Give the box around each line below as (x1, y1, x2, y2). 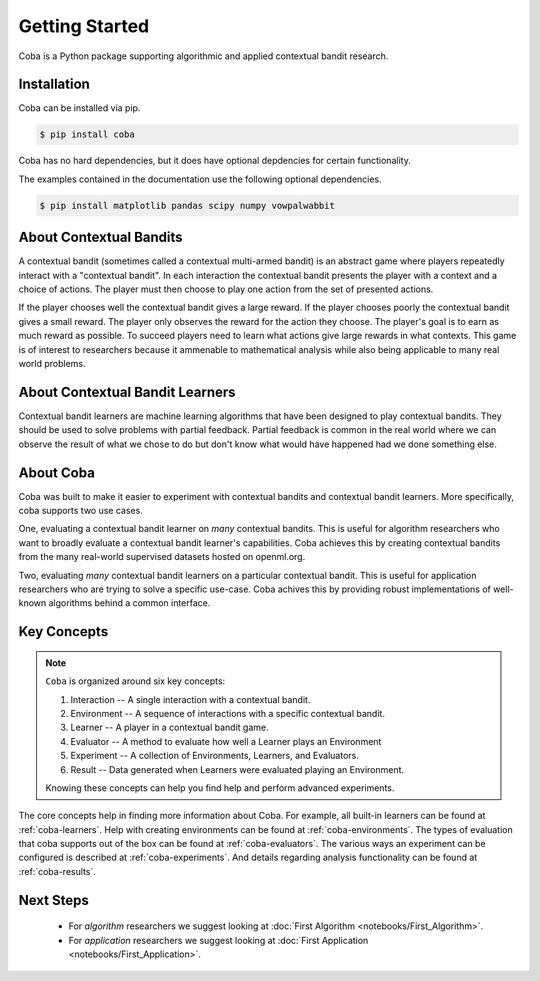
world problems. (18, 358, 86, 370)
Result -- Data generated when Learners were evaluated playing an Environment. (70, 763, 405, 775)
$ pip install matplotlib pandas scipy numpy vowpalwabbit (39, 200, 335, 211)
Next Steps (18, 891, 89, 909)
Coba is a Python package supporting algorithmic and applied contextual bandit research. (18, 50, 389, 62)
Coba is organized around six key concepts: (45, 675, 226, 687)
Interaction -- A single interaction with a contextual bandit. (70, 693, 311, 705)
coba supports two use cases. (18, 505, 144, 517)
